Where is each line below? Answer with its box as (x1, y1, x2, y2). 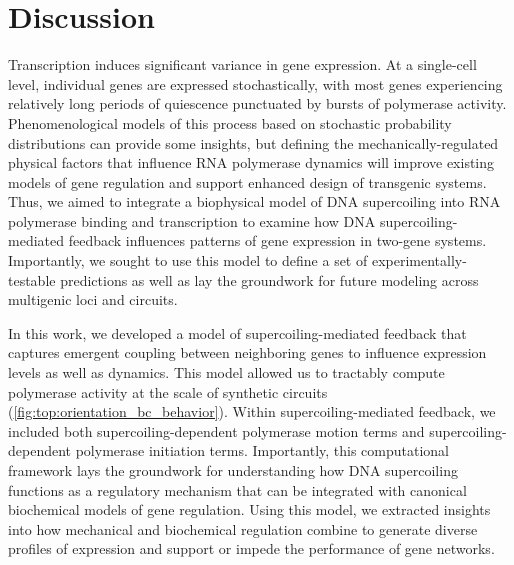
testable (8, 269, 56, 290)
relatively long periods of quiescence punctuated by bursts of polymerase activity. (8, 93, 507, 114)
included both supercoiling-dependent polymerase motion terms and (8, 420, 425, 441)
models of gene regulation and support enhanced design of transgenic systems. (8, 171, 487, 192)
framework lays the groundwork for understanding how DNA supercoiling (8, 460, 458, 480)
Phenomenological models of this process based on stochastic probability (8, 112, 452, 133)
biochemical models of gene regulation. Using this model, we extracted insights (8, 499, 491, 520)
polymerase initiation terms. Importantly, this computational (75, 440, 450, 461)
